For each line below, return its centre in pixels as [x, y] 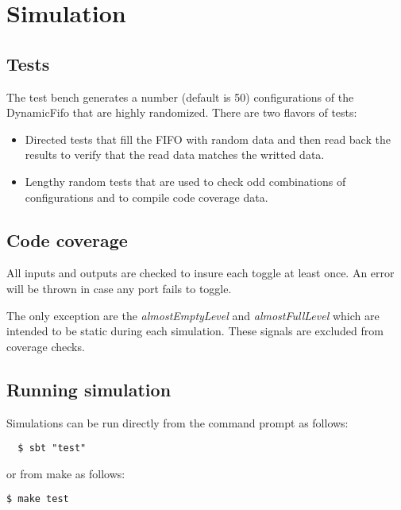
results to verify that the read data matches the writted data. [175, 155]
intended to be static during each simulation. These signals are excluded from [195, 331]
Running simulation [89, 389]
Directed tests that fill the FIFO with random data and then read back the [208, 139]
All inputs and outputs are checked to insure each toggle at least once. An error [200, 273]
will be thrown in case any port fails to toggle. [119, 288]
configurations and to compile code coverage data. [147, 197]
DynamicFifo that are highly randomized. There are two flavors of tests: [182, 112]
